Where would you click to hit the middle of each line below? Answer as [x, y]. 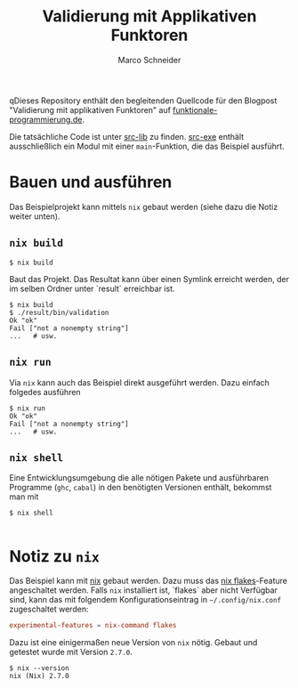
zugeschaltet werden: [49, 609]
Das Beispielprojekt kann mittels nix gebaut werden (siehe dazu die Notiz [144, 206]
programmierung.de [46, 119]
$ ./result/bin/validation [59, 312]
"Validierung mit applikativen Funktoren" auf [90, 109]
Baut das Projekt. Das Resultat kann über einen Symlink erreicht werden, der [149, 279]
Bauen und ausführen [91, 182]
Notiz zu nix [55, 556]
